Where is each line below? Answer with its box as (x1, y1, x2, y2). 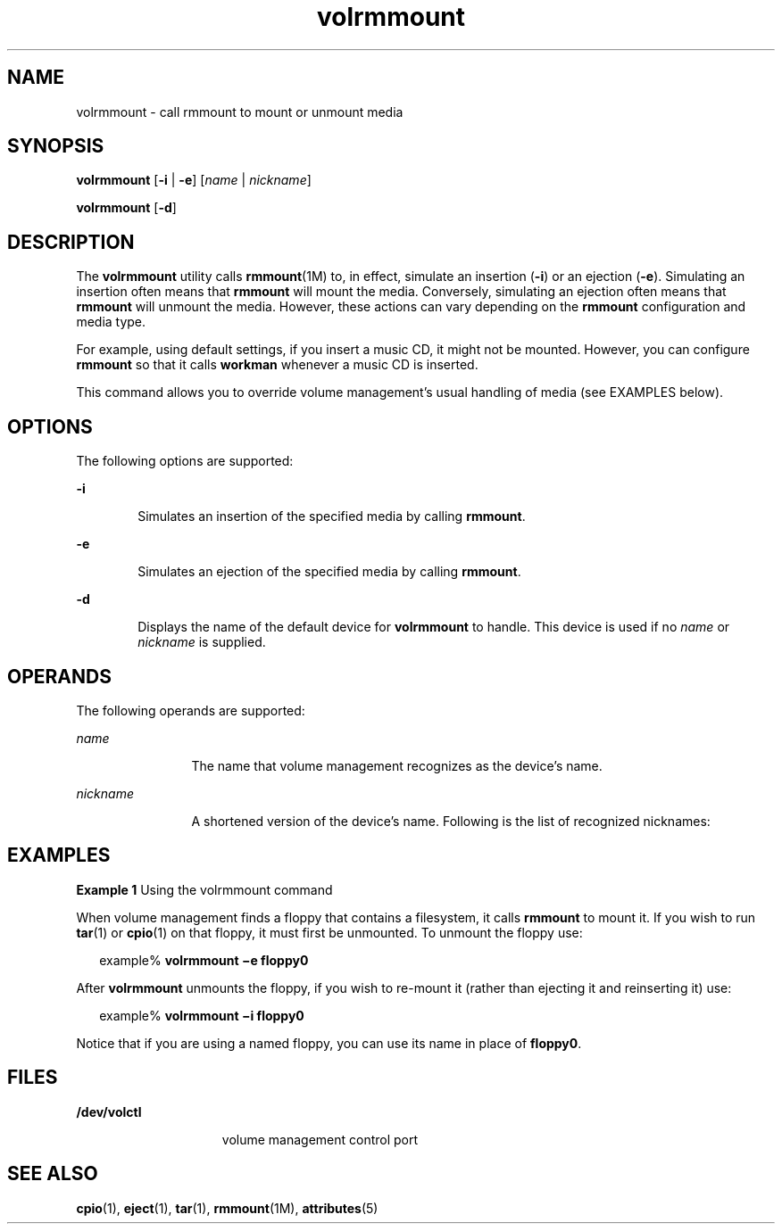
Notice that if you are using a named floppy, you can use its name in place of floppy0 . (76, 1035, 582, 1051)
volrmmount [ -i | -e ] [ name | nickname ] (76, 172, 312, 188)
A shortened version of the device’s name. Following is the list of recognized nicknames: (191, 813, 711, 829)
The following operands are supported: (76, 702, 305, 718)
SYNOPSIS (7, 135, 104, 158)
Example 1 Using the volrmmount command (76, 881, 333, 897)
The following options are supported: (76, 453, 294, 469)
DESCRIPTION (7, 230, 135, 253)
